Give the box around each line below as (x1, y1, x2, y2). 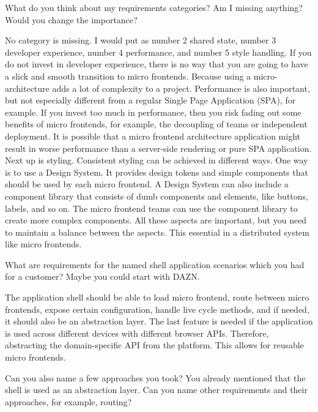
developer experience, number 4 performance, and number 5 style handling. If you (5, 45, 312, 58)
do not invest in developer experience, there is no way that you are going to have (5, 58, 308, 70)
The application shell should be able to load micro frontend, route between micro (5, 291, 309, 304)
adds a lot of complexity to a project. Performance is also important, (52, 81, 310, 94)
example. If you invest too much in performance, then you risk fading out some (5, 105, 301, 118)
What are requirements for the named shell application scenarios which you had (5, 258, 305, 271)
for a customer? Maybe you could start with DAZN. (5, 270, 200, 283)
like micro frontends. (5, 238, 82, 250)
